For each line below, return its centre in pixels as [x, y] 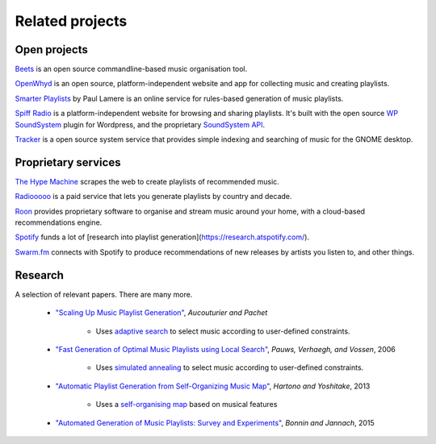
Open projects [51, 50]
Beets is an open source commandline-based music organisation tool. [131, 69]
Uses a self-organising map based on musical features [187, 405]
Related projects [71, 21]
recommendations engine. [59, 222]
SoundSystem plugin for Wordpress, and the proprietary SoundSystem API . [140, 124]
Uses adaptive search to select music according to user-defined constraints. [223, 331]
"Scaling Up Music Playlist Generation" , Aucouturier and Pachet [161, 313]
